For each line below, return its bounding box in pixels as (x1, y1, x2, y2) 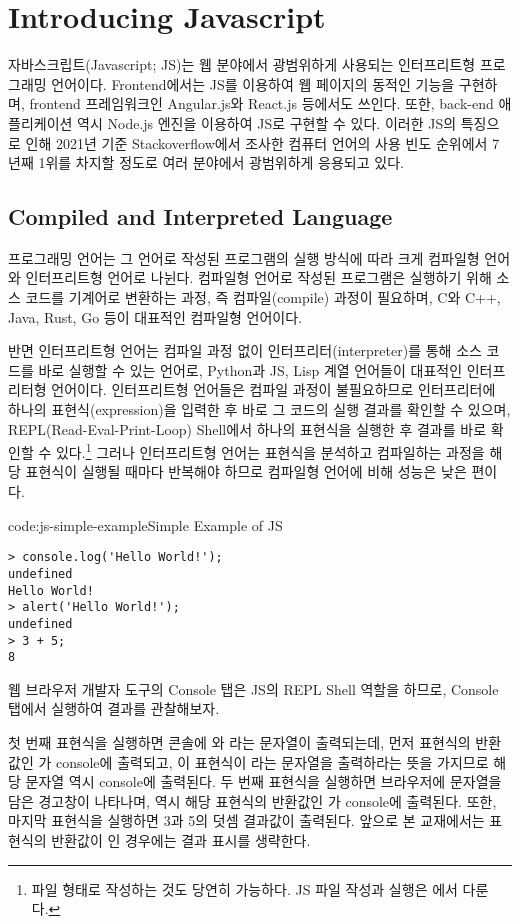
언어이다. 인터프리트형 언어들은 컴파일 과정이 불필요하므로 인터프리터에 (51, 379, 496, 400)
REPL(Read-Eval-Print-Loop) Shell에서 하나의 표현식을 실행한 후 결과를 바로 (8, 418, 487, 439)
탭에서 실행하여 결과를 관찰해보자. (8, 698, 220, 719)
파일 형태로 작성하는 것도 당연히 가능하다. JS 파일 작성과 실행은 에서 (31, 878, 458, 899)
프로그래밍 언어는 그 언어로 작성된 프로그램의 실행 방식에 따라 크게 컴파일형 (8, 247, 480, 268)
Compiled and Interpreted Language (8, 201, 393, 232)
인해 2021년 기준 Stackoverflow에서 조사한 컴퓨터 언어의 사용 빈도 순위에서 (25, 132, 488, 153)
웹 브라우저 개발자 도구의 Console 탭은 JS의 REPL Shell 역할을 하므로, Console (8, 678, 499, 699)
